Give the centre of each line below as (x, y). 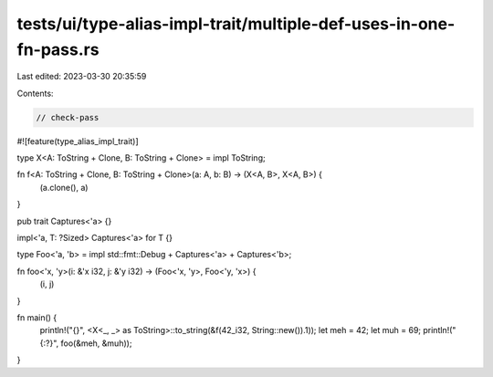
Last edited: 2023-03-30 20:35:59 (82, 77)
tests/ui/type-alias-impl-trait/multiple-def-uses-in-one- (236, 24)
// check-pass (68, 117)
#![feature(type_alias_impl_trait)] (78, 141)
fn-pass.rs (58, 49)
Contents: (35, 93)
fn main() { (37, 318)
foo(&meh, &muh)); (96, 343)
